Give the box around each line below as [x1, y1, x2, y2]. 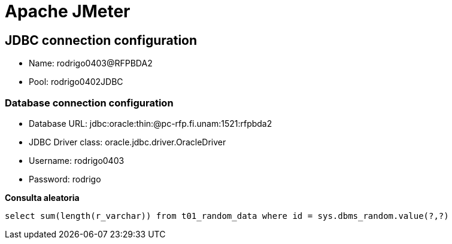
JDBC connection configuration [5, 32, 198, 48]
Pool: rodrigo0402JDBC [29, 77, 123, 87]
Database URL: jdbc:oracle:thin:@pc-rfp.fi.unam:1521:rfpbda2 [29, 118, 272, 129]
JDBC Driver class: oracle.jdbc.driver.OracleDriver [29, 136, 226, 147]
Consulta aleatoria [5, 192, 80, 203]
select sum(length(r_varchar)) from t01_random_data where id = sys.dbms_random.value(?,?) [5, 211, 449, 221]
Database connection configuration [5, 96, 174, 109]
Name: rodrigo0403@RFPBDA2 [29, 58, 153, 69]
